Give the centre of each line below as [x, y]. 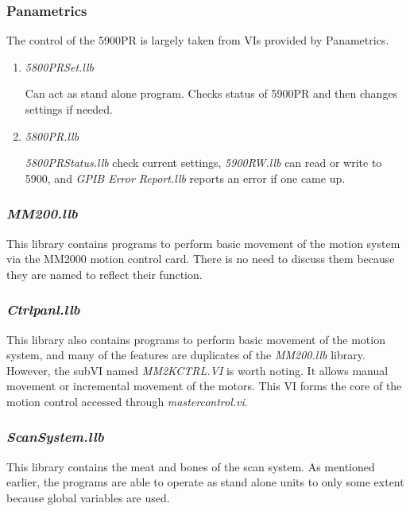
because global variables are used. [88, 497]
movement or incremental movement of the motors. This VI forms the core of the [204, 386]
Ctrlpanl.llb [43, 310]
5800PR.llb [52, 135]
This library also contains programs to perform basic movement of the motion [196, 339]
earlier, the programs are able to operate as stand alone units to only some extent [205, 482]
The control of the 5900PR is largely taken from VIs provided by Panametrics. [198, 40]
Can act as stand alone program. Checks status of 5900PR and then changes [211, 93]
